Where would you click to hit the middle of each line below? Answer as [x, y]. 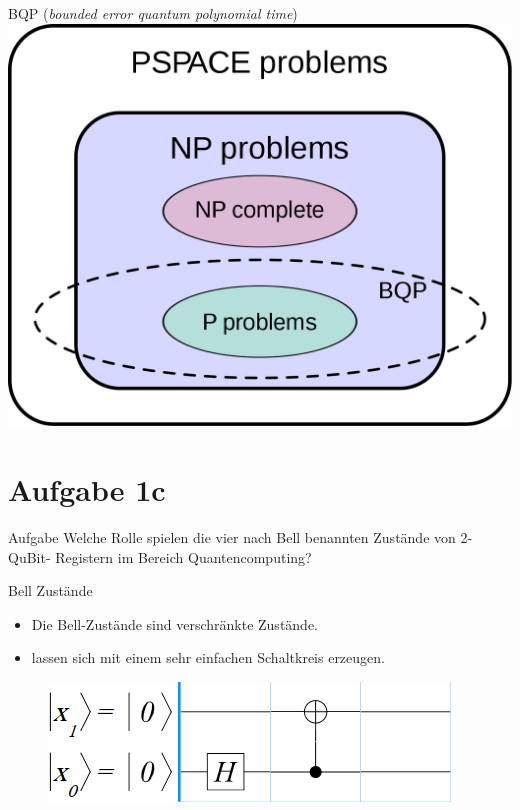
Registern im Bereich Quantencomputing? [183, 556]
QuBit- [29, 556]
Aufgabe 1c [87, 488]
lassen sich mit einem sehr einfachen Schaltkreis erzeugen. [208, 657]
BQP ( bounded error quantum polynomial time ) [153, 13]
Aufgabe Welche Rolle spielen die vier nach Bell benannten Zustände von [232, 536]
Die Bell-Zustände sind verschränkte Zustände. [175, 623]
